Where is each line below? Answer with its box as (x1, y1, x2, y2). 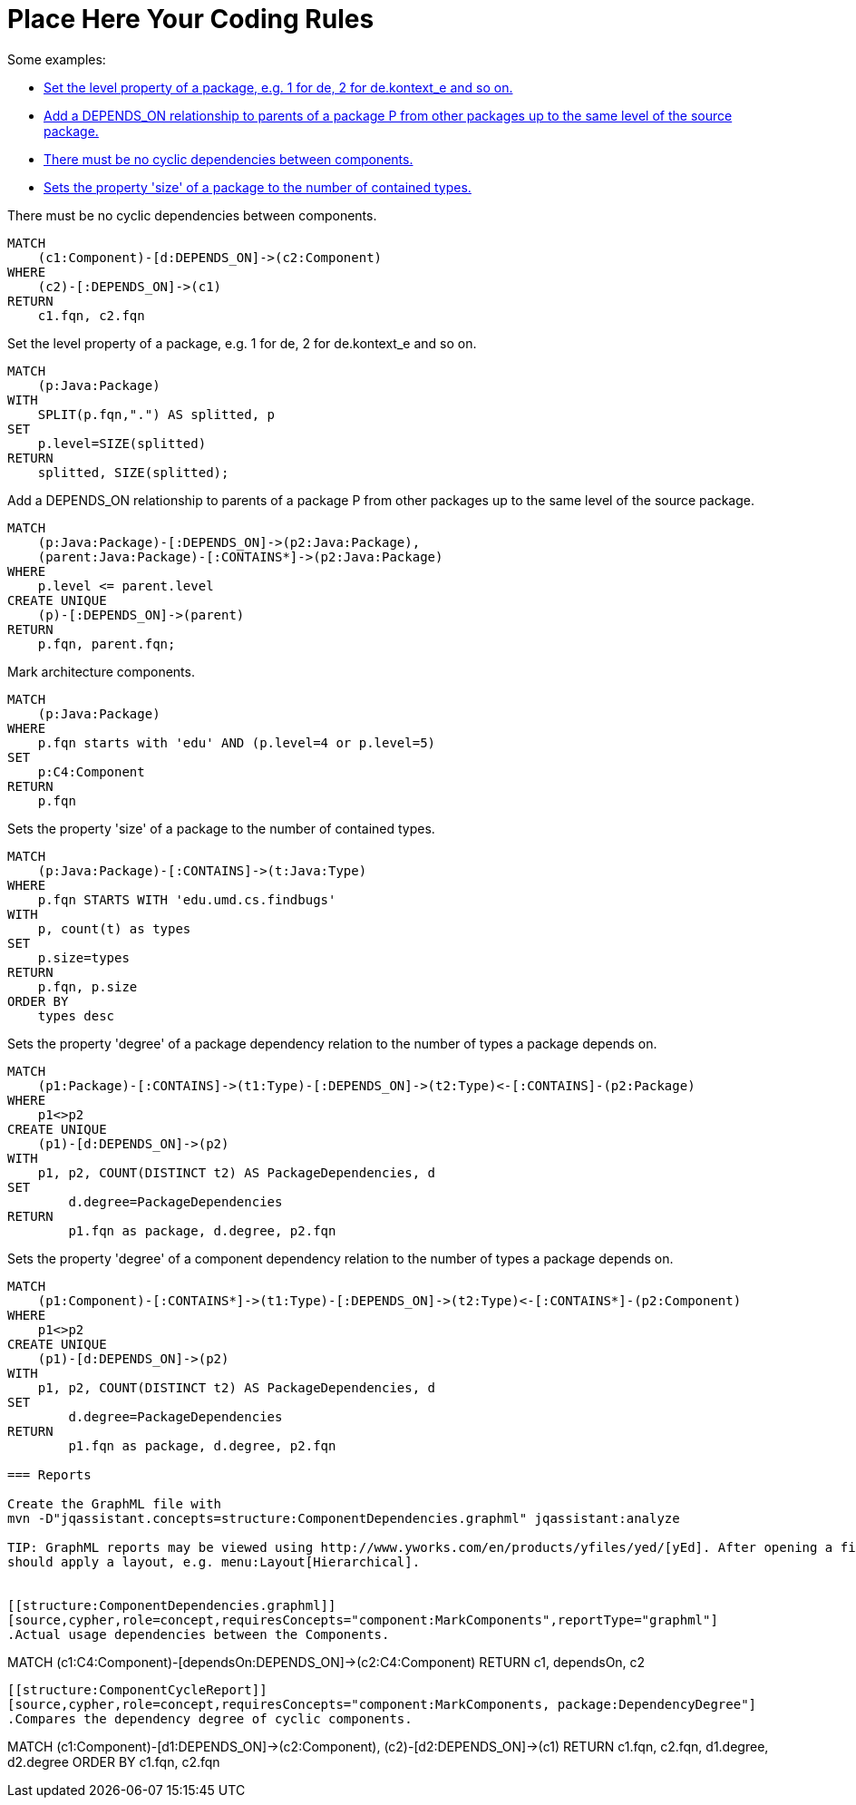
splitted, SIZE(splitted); (37, 464, 229, 480)
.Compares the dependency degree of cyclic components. (7, 1711, 413, 1726)
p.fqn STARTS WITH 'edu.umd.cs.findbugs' (37, 892, 336, 907)
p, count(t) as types (37, 921, 191, 936)
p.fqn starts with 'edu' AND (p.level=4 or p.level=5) (37, 735, 436, 750)
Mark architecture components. (7, 663, 195, 679)
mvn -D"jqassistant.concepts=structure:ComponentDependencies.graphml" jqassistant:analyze (7, 1510, 680, 1526)
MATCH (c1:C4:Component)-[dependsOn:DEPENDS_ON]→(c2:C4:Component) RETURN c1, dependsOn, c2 (7, 1654, 646, 1670)
